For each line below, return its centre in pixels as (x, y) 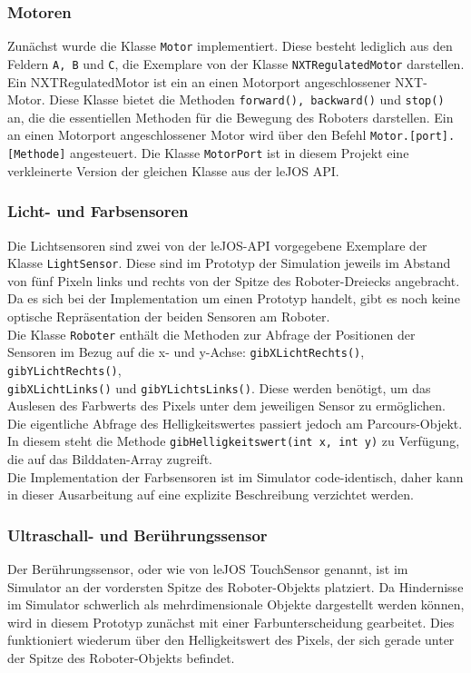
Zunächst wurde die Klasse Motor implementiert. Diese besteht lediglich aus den (230, 46)
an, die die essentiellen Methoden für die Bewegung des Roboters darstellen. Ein (231, 117)
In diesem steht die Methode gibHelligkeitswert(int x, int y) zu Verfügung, (234, 441)
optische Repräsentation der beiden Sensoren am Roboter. (169, 316)
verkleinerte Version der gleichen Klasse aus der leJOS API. (173, 170)
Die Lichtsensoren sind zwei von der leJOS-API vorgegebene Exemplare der (217, 245)
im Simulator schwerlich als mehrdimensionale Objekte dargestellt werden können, (236, 604)
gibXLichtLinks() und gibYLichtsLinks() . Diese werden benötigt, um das (219, 387)
